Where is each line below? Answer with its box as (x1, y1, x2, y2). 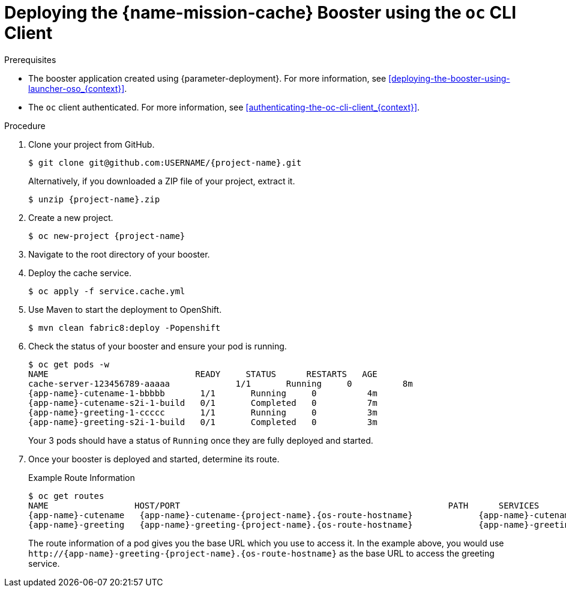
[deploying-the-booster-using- (388, 73, 510, 83)
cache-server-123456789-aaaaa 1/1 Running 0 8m (28, 378, 413, 388)
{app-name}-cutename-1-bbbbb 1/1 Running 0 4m (28, 388, 378, 398)
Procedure (4, 120, 46, 131)
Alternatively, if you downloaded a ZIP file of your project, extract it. (28, 175, 295, 186)
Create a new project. (28, 212, 113, 223)
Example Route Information (28, 472, 135, 483)
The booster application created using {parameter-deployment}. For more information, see (28, 73, 387, 83)
